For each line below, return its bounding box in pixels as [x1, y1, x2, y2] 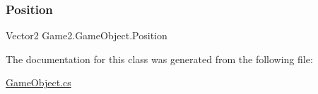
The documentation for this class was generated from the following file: [6, 51, 313, 66]
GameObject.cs [6, 75, 71, 90]
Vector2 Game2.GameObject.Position [6, 28, 167, 43]
